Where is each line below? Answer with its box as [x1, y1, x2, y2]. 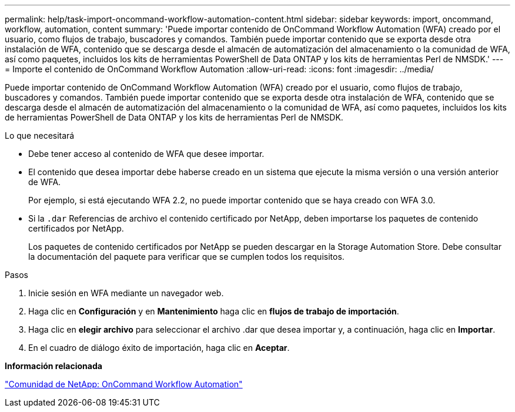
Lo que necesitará [5, 130, 75, 140]
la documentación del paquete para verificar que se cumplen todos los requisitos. [28, 252, 345, 262]
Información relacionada [5, 361, 102, 371]
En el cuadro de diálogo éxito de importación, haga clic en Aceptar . [28, 343, 290, 353]
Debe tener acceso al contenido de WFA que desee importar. [28, 149, 265, 159]
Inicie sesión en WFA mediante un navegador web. [28, 288, 224, 298]
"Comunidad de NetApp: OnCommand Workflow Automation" [5, 379, 243, 389]
